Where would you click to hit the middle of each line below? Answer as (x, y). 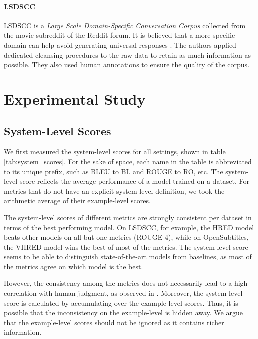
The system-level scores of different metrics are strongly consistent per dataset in (128, 217)
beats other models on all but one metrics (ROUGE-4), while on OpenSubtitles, (126, 237)
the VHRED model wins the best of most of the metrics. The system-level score (126, 247)
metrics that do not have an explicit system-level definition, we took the (114, 191)
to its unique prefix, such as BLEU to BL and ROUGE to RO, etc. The (114, 171)
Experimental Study (75, 98)
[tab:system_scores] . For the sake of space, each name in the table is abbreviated (128, 161)
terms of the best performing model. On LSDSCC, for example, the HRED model (129, 227)
